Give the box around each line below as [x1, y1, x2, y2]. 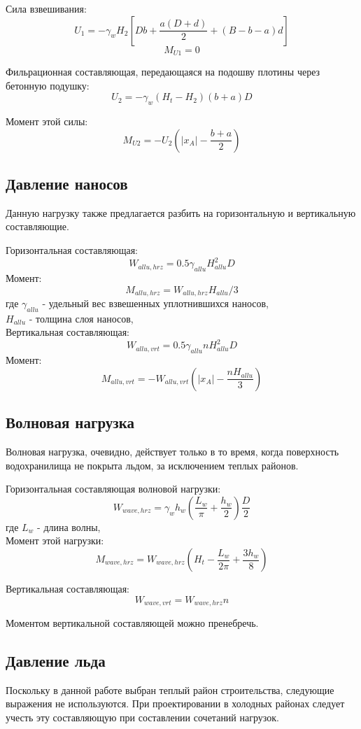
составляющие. [6, 219, 69, 234]
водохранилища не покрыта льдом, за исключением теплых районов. [6, 458, 299, 472]
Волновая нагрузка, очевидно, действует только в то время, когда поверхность [6, 444, 339, 459]
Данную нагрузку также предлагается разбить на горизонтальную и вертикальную [6, 205, 356, 220]
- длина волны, [37, 519, 101, 534]
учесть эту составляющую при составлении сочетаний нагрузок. [6, 710, 279, 725]
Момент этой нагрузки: [6, 533, 104, 548]
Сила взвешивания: [6, 1, 87, 15]
